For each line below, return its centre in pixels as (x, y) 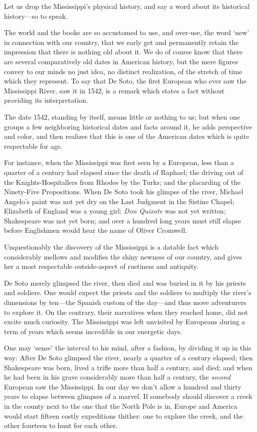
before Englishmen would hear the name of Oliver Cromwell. (96, 230)
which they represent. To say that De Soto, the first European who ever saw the (125, 81)
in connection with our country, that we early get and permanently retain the (121, 42)
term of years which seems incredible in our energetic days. (93, 331)
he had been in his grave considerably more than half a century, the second (117, 377)
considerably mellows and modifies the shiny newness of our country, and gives (123, 256)
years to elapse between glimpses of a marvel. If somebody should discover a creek (128, 396)
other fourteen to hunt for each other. (61, 425)
